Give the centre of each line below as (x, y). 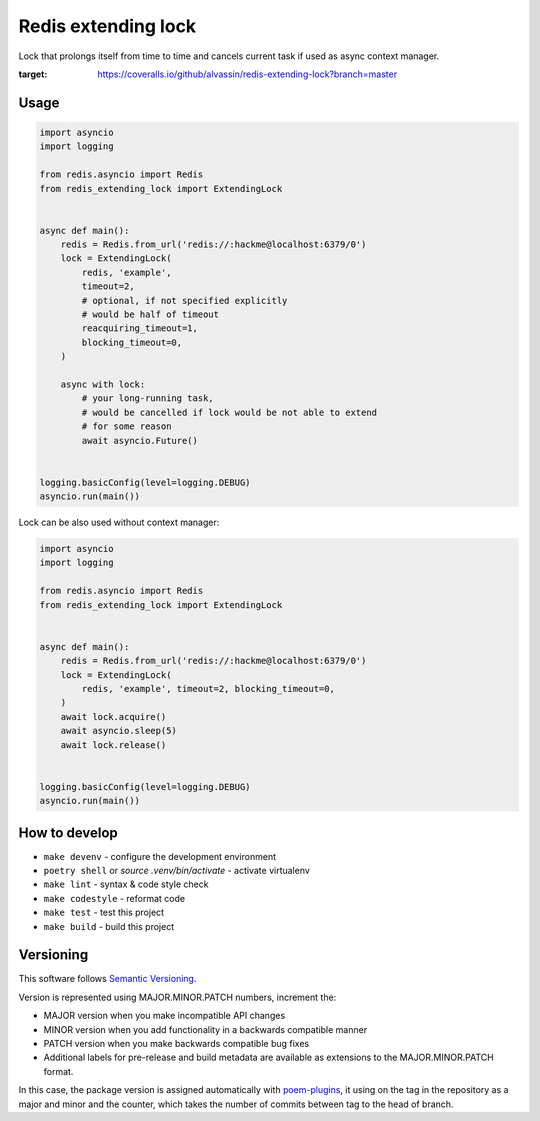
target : (33, 74)
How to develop (68, 832)
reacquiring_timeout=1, (140, 328)
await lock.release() (113, 744)
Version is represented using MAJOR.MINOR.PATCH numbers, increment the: (177, 997)
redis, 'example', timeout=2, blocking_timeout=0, (208, 688)
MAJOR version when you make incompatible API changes (164, 1016)
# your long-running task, (147, 398)
